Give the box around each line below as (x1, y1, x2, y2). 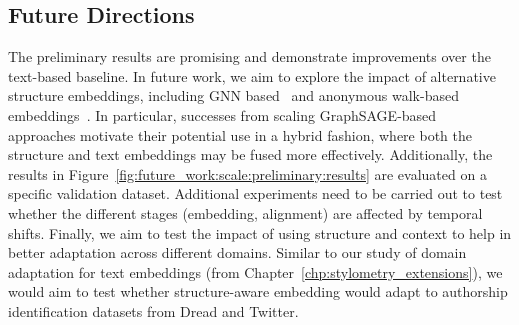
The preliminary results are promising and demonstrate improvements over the (8, 46, 491, 67)
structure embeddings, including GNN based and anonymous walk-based (8, 85, 459, 106)
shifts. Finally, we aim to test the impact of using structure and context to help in (8, 222, 512, 243)
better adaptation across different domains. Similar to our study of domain (8, 242, 467, 263)
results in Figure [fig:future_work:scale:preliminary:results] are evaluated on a (8, 163, 487, 184)
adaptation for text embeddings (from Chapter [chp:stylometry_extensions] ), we (8, 261, 503, 282)
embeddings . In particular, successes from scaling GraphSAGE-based (8, 104, 437, 125)
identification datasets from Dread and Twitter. (8, 300, 299, 321)
